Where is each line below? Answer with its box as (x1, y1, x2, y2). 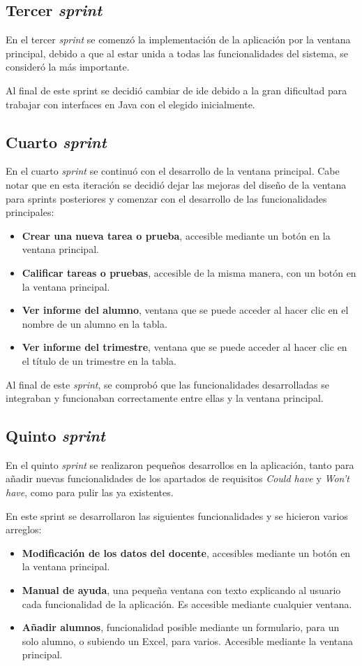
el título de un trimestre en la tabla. (22, 353, 176, 368)
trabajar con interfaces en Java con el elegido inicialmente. (6, 96, 255, 111)
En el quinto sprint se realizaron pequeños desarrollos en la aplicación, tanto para (6, 457, 354, 472)
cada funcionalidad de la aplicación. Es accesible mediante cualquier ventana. (22, 596, 352, 611)
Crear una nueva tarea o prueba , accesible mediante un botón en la (22, 228, 331, 242)
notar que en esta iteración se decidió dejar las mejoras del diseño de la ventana (6, 177, 347, 191)
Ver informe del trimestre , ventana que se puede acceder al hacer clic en (22, 340, 347, 354)
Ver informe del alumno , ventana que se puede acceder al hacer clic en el (22, 303, 349, 317)
